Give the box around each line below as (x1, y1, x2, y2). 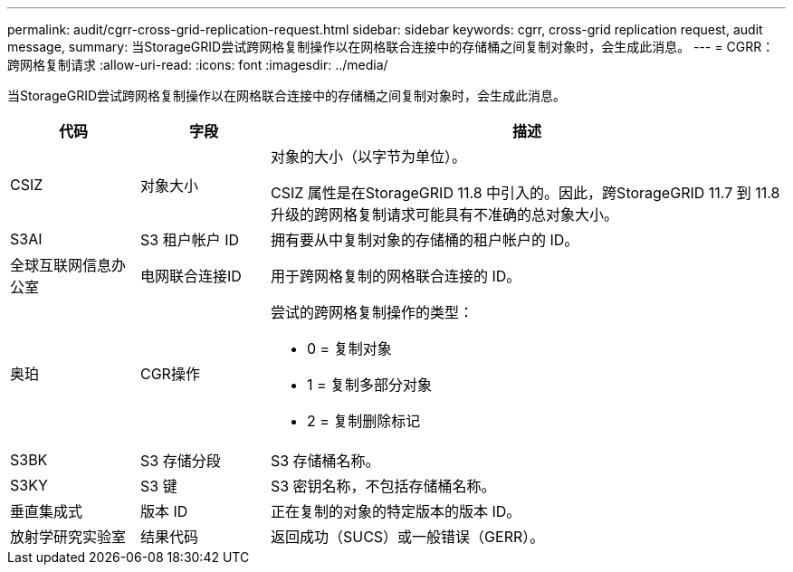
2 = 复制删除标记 (306, 412, 421, 430)
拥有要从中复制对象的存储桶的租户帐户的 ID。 (270, 231, 579, 249)
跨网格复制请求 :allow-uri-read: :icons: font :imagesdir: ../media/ (7, 57, 388, 72)
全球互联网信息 (10, 256, 112, 274)
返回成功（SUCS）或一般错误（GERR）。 (270, 528, 545, 546)
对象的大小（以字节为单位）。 (270, 148, 466, 166)
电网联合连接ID (139, 267, 242, 285)
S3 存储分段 (139, 452, 221, 470)
